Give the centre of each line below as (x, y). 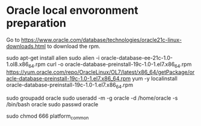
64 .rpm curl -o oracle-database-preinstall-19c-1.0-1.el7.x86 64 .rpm (110, 65)
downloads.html (26, 46)
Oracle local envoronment (72, 10)
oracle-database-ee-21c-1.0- (137, 58)
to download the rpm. (74, 46)
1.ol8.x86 (17, 64)
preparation (36, 23)
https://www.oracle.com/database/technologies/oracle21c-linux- (101, 40)
